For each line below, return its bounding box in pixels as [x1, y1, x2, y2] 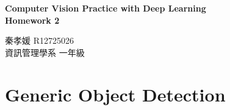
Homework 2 [5, 13, 60, 26]
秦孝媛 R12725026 [5, 34, 74, 47]
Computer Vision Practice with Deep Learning [5, 2, 206, 14]
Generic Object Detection [5, 81, 226, 106]
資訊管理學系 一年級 [5, 46, 85, 58]
